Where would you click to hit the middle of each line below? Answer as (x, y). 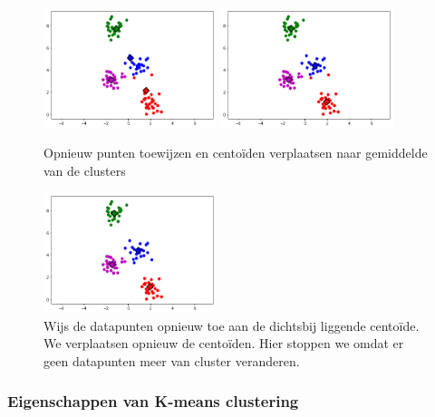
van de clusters (85, 170)
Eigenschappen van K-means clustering (153, 401)
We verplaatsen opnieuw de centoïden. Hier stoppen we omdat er (224, 343)
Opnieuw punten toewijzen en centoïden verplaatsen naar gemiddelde (236, 153)
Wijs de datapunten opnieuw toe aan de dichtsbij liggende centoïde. (232, 325)
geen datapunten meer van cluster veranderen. (172, 360)
